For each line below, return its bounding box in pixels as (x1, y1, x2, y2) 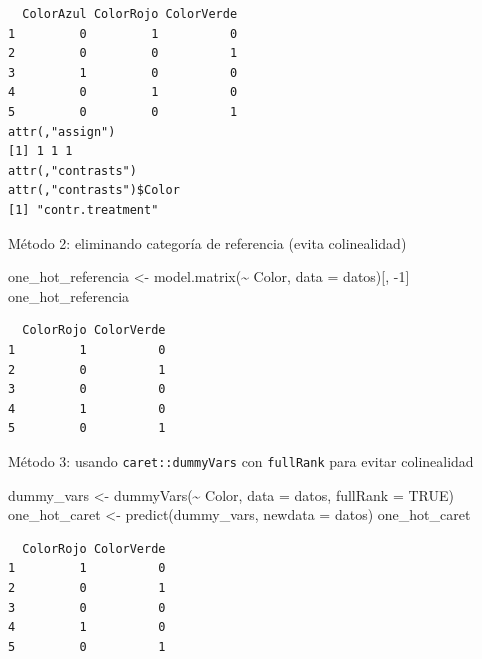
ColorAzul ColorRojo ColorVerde (22, 7, 238, 21)
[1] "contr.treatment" (8, 202, 159, 217)
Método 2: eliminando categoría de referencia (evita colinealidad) (8, 232, 407, 253)
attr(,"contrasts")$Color (8, 183, 180, 198)
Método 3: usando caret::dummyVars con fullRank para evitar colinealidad (8, 450, 474, 471)
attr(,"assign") (8, 124, 116, 139)
